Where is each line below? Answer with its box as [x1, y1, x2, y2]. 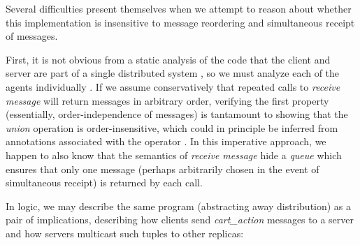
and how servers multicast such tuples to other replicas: [6, 225, 244, 240]
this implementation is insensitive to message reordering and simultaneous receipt [6, 15, 355, 29]
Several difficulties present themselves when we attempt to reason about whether [6, 1, 352, 15]
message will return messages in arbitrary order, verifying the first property [6, 93, 329, 107]
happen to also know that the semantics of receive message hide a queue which [6, 147, 342, 162]
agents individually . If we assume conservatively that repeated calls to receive [6, 79, 340, 94]
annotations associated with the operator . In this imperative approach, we [6, 134, 326, 149]
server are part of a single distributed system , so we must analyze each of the [6, 66, 340, 80]
